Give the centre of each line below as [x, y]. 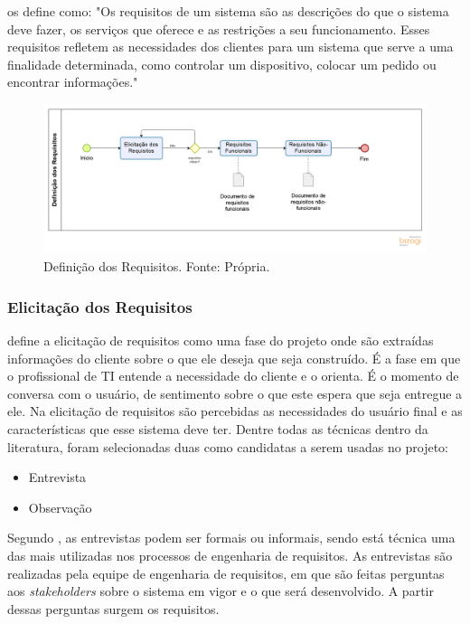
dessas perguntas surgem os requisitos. [113, 608]
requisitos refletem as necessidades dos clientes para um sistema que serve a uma [230, 47]
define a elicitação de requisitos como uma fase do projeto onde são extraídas [221, 340]
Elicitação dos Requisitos [100, 306]
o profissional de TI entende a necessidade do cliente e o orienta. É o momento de [233, 376]
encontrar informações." [73, 82]
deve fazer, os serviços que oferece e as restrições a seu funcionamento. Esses [219, 28]
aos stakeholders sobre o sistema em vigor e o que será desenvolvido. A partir [221, 591]
